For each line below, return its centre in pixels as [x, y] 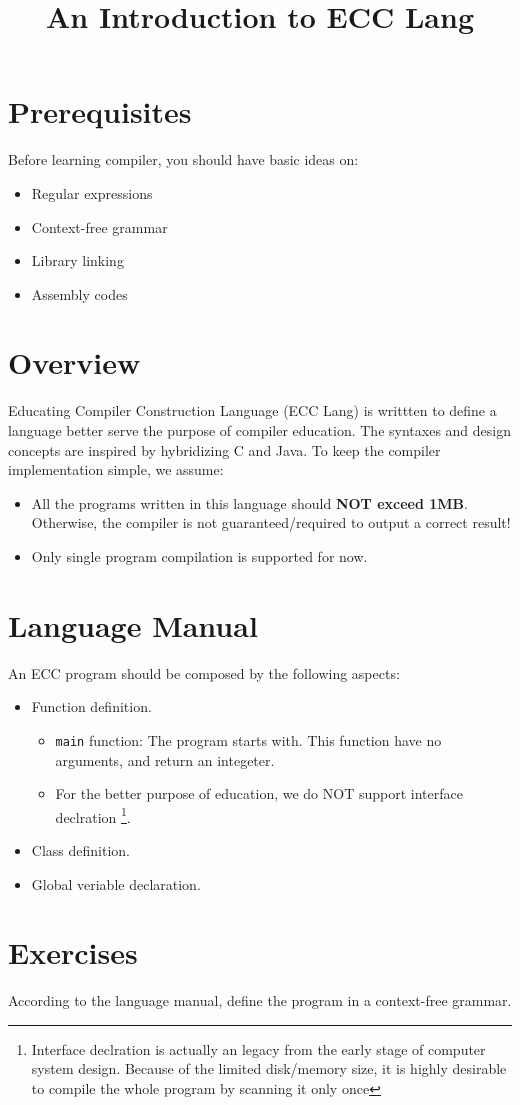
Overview [74, 362]
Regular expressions [92, 192]
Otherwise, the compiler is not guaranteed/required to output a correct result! [271, 522]
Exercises [73, 952]
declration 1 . [93, 815]
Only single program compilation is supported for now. [199, 555]
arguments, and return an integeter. [165, 759]
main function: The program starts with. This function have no [248, 739]
